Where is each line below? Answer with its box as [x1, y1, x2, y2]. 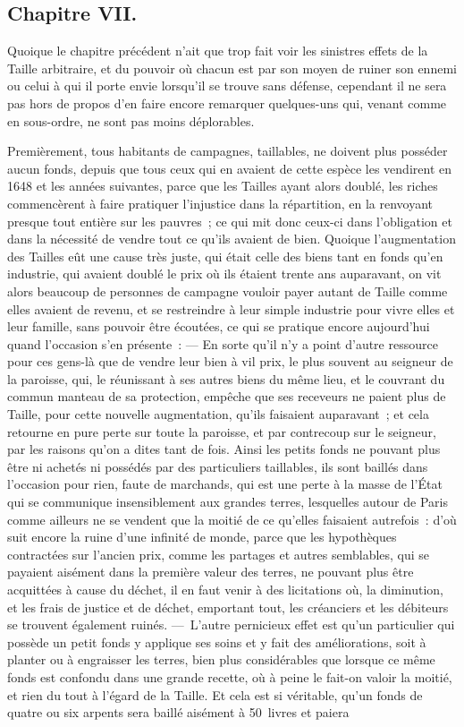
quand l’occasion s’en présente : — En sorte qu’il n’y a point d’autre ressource [7, 334, 438, 353]
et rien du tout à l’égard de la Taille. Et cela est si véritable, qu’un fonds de [7, 685, 423, 704]
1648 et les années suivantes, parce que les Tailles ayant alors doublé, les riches [7, 176, 438, 195]
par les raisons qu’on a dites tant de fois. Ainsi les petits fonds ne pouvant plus [7, 440, 441, 458]
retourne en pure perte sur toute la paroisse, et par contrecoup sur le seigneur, [7, 422, 436, 440]
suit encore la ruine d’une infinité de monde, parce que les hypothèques [7, 527, 397, 546]
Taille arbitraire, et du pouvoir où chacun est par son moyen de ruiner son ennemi [7, 58, 457, 77]
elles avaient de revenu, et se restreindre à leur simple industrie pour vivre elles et [7, 299, 455, 318]
